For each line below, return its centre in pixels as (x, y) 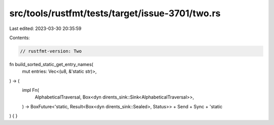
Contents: (20, 38)
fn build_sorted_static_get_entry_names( (51, 64)
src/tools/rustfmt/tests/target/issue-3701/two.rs (115, 13)
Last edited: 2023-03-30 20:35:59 (45, 28)
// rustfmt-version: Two (51, 51)
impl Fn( (30, 90)
